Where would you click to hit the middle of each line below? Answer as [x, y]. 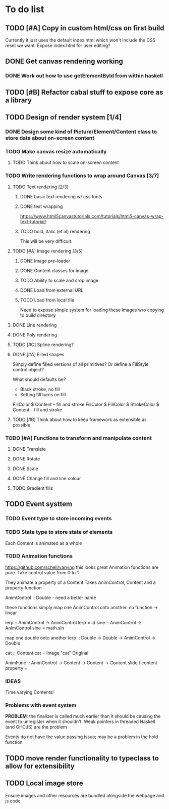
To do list [25, 9]
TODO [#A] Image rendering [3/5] [48, 251]
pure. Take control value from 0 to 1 [42, 572]
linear [11, 613]
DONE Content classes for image [54, 270]
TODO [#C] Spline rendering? [43, 345]
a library [18, 100]
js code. [13, 801]
